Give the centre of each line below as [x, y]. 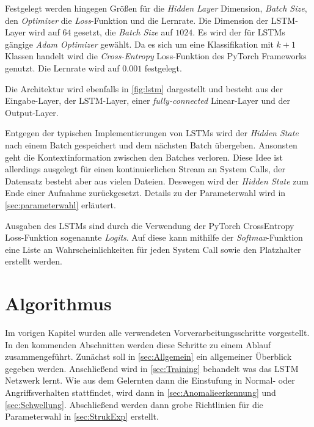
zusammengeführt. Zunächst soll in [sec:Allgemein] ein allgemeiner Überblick [148, 356]
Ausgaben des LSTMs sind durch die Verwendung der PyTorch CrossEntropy [150, 225]
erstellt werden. [34, 261]
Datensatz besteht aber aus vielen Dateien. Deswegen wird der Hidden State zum [157, 181]
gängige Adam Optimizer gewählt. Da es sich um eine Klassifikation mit [139, 44]
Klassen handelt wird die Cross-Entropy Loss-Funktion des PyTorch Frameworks [156, 56]
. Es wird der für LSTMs [239, 32]
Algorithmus [58, 303]
